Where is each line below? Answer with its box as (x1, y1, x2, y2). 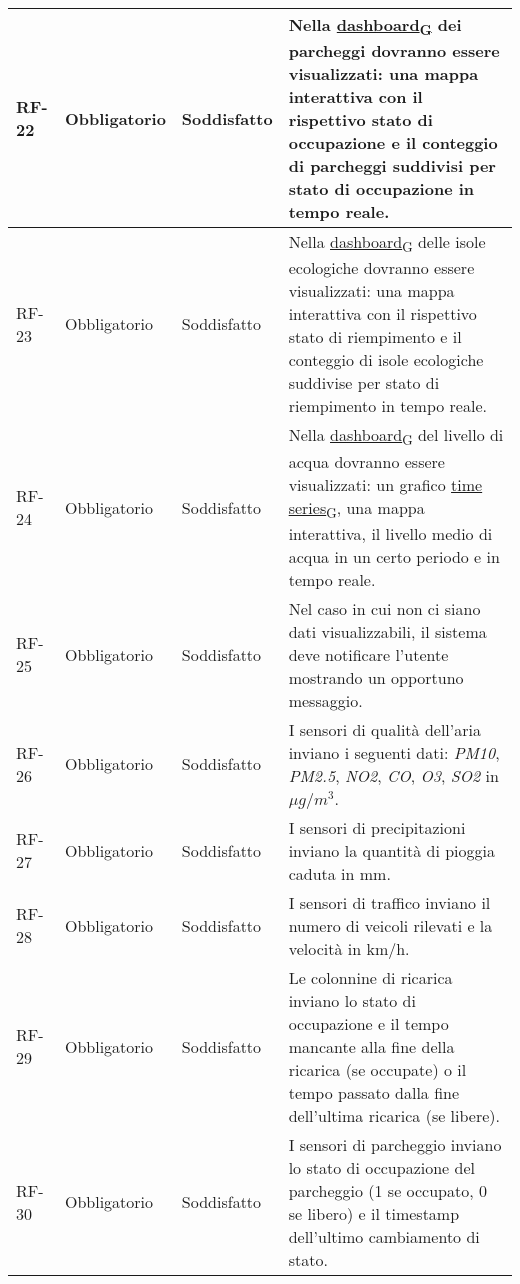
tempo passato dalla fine (288, 1080, 460, 1104)
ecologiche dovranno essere (288, 256, 475, 280)
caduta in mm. (288, 861, 391, 885)
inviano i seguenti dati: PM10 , (288, 740, 500, 764)
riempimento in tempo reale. (288, 394, 487, 418)
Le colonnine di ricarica (288, 965, 453, 989)
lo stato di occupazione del (288, 1155, 475, 1179)
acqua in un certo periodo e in (288, 544, 500, 568)
